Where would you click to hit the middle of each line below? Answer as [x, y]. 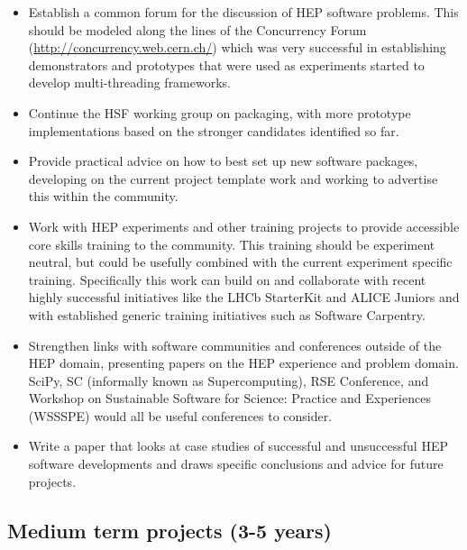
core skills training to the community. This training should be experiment [232, 244]
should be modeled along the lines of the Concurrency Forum [197, 29]
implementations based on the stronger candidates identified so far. [214, 130]
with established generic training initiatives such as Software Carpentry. [227, 314]
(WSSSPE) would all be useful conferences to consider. [180, 415]
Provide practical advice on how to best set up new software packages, [223, 161]
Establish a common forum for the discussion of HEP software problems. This [243, 12]
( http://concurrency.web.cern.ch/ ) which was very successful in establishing [237, 47]
